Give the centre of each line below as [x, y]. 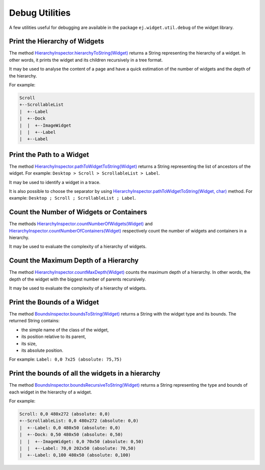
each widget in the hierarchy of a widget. [51, 392]
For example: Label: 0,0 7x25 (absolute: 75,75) [66, 359]
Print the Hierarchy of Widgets [57, 41]
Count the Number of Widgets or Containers [78, 212]
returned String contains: [34, 321]
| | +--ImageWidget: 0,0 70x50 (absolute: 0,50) [82, 441]
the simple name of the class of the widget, [65, 330]
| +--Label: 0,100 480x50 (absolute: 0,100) [75, 455]
